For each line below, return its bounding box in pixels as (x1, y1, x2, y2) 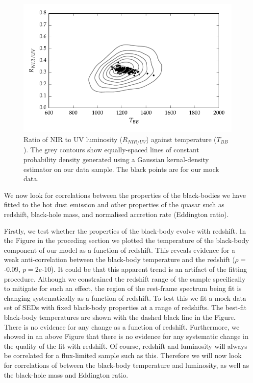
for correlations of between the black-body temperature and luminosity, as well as (4, 359, 249, 370)
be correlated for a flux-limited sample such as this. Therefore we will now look (4, 350, 242, 360)
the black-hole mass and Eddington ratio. (4, 369, 128, 380)
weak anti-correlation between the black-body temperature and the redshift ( (4, 254, 235, 264)
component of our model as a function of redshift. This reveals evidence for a (4, 244, 235, 255)
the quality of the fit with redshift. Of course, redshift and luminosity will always (4, 340, 247, 351)
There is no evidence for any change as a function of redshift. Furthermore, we (4, 321, 240, 332)
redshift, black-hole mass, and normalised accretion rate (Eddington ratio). (4, 209, 229, 219)
